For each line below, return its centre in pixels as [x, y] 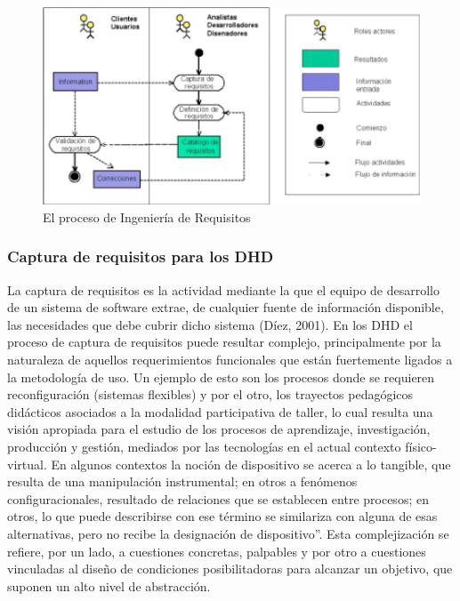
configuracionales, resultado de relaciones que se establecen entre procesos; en [218, 498]
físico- [421, 446]
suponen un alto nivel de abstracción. [109, 585]
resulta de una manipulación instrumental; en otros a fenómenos [182, 481]
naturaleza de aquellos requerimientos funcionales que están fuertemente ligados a [230, 360]
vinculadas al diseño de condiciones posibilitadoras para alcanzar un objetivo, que [230, 569]
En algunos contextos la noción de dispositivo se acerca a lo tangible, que [251, 464]
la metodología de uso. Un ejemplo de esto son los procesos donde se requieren [221, 377]
